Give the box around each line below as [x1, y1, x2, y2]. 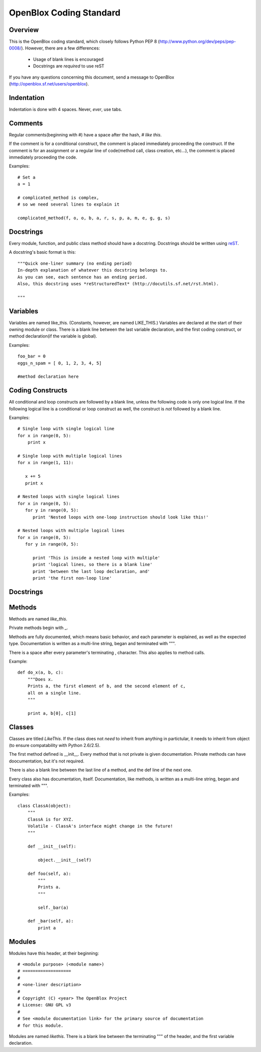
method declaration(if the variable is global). [9, 333, 98, 339]
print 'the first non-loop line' [32, 575, 112, 581]
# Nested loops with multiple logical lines [17, 528, 125, 534]
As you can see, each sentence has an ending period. [17, 274, 147, 280]
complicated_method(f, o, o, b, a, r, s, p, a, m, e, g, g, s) [17, 215, 171, 221]
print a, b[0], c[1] [27, 711, 76, 716]
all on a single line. [27, 690, 82, 696]
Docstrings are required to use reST [33, 63, 105, 69]
